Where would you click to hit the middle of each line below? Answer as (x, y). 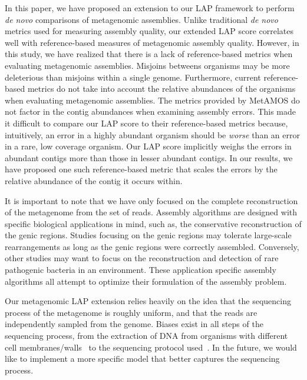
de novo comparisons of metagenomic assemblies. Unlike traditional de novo (141, 19)
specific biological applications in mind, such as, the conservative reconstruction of (153, 223)
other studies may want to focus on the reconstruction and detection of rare (142, 258)
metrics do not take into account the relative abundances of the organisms (161, 89)
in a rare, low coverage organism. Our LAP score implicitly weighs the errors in (148, 146)
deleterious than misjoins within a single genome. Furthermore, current (133, 77)
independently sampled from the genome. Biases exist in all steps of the (134, 324)
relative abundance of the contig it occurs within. (94, 180)
